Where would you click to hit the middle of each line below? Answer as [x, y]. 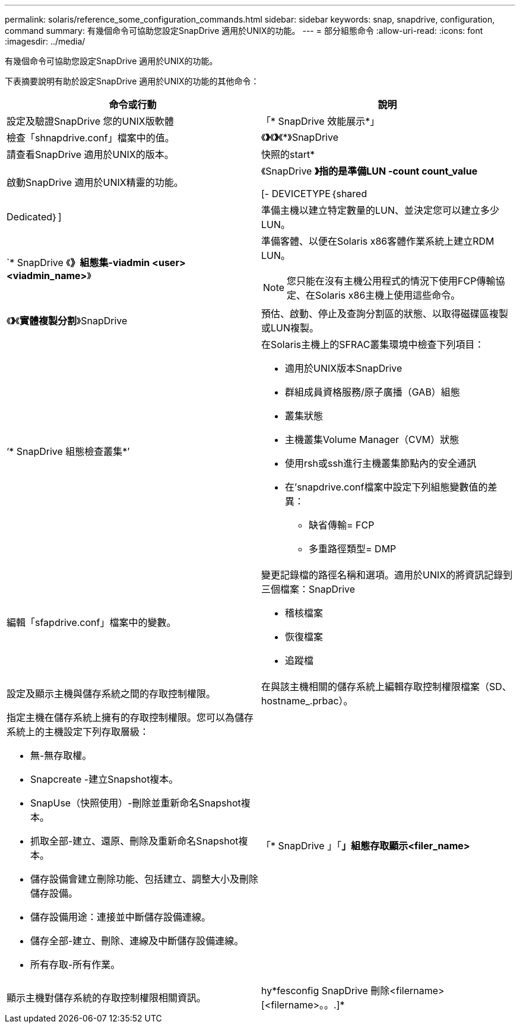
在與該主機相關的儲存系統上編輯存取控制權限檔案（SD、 [386, 687]
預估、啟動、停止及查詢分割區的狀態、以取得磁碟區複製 [385, 314]
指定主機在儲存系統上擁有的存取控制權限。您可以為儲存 [130, 717]
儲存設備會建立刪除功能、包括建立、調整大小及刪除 [145, 879]
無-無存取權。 [61, 755]
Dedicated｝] [34, 217]
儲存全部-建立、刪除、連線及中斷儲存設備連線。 [137, 941]
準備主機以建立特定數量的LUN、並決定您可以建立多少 [381, 210]
